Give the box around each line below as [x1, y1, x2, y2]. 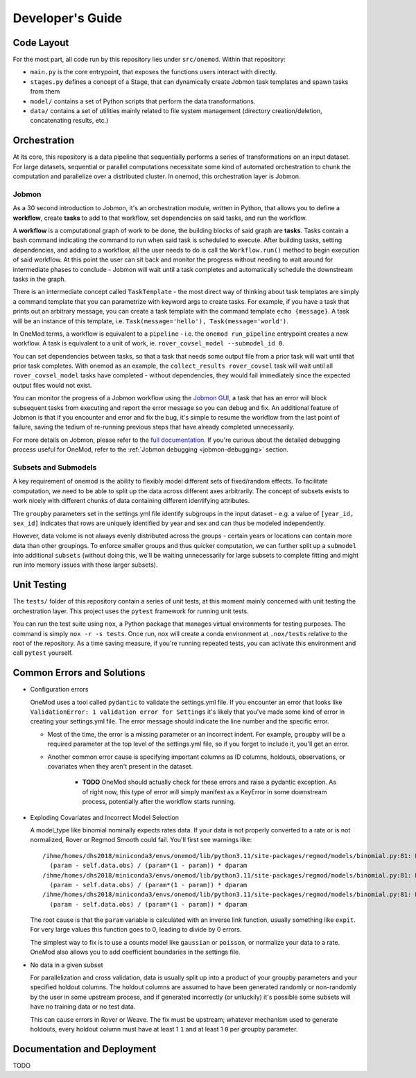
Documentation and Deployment [12, 1043, 157, 1054]
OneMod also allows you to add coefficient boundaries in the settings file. [30, 948, 241, 957]
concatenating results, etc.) [30, 117, 109, 125]
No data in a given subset [30, 961, 103, 969]
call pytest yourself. [12, 649, 73, 657]
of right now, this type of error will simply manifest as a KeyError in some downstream [82, 787, 327, 796]
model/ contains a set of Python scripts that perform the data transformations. [30, 97, 256, 105]
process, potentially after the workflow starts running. [82, 798, 236, 806]
